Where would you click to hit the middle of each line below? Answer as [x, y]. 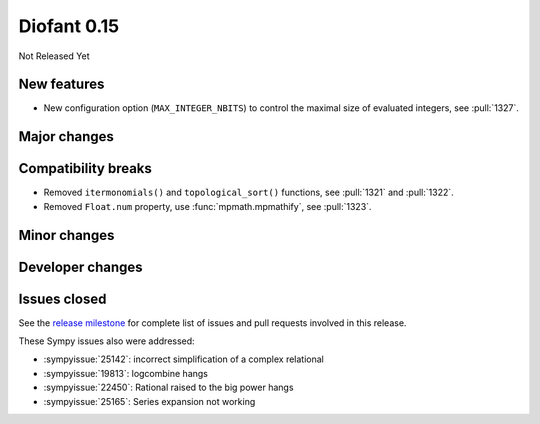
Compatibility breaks [85, 168]
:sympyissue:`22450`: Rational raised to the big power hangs [168, 387]
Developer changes [81, 266]
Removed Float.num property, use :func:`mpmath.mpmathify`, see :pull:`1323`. [207, 206]
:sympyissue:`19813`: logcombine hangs [126, 373]
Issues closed [62, 298]
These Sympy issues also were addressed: [106, 341]
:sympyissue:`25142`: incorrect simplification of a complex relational [183, 359]
